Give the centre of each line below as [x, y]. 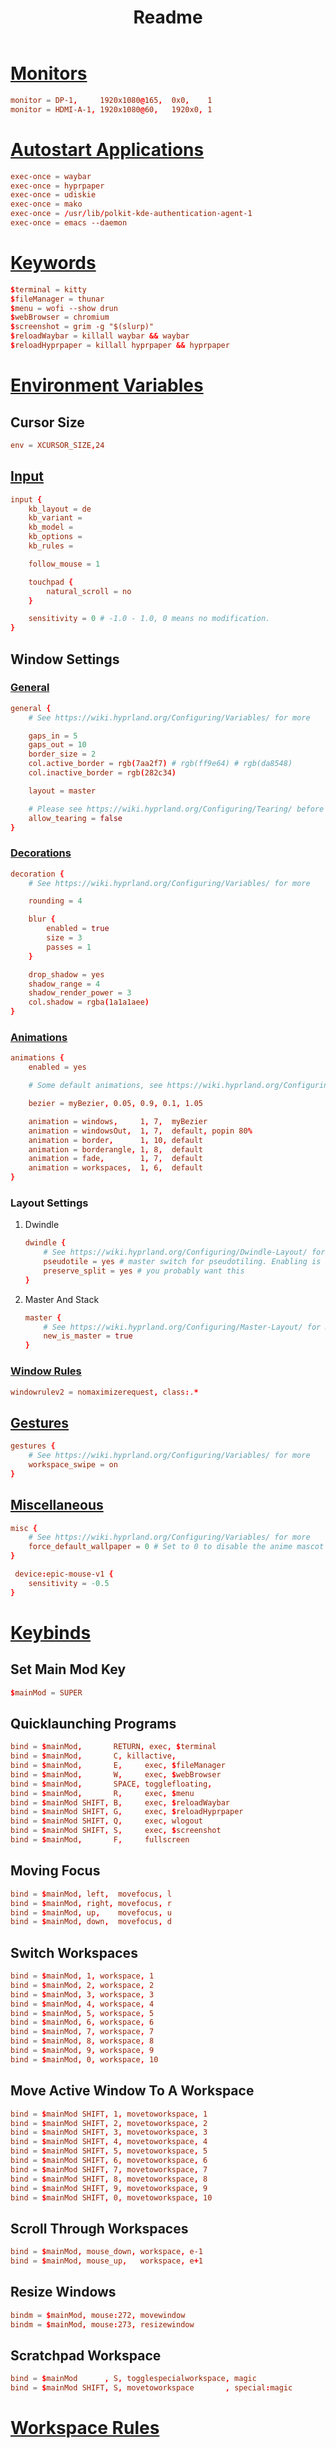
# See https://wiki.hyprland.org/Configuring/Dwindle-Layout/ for [184, 1252]
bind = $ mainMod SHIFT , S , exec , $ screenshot [116, 1831]
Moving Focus [55, 1871]
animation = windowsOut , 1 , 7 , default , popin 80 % [140, 1131]
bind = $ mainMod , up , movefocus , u [91, 1912]
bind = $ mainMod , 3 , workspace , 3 [82, 1994]
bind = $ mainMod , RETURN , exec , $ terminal [113, 1747]
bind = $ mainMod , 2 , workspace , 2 [82, 1985]
